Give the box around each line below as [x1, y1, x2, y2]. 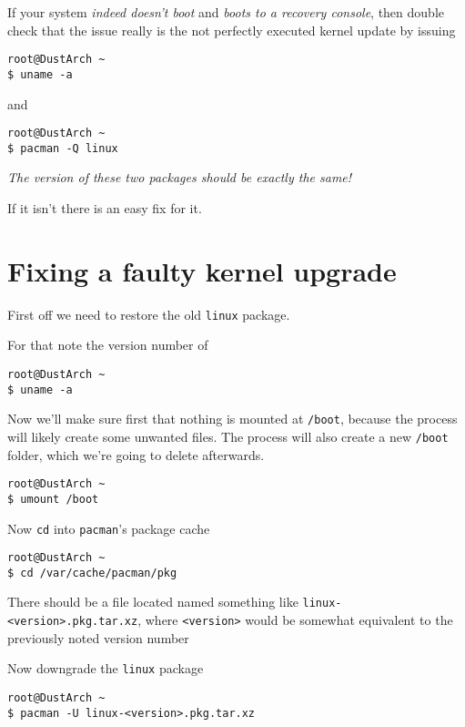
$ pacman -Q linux [7, 141, 118, 155]
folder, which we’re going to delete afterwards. [7, 445, 265, 464]
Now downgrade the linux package [7, 659, 204, 678]
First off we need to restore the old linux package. [7, 304, 290, 323]
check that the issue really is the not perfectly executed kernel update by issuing [7, 20, 456, 39]
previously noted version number [7, 628, 189, 647]
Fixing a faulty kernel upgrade [7, 251, 397, 289]
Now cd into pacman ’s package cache [7, 518, 210, 538]
